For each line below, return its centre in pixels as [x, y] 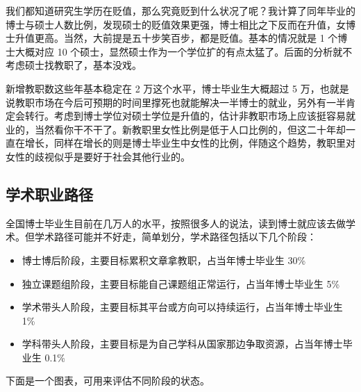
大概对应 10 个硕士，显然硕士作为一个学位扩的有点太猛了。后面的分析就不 [184, 51]
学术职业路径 [49, 194]
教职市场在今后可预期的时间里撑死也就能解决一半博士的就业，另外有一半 [180, 102]
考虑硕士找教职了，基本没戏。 [74, 65]
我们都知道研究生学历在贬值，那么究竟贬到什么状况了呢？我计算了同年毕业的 [180, 10]
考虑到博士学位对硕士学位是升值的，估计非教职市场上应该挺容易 [200, 116]
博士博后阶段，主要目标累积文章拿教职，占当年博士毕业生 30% [164, 260]
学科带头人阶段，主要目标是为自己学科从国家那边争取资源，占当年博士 [182, 344]
